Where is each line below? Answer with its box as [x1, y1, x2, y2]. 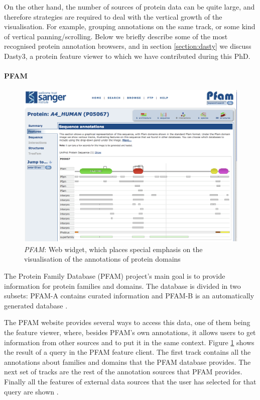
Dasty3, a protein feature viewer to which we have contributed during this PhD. [4, 50, 250, 61]
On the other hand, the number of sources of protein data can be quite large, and [4, 2, 255, 12]
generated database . [4, 300, 68, 310]
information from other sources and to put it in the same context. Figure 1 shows [4, 337, 254, 347]
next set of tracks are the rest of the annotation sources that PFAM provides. [4, 366, 242, 377]
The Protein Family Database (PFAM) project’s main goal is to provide [4, 270, 225, 281]
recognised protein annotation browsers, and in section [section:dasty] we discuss [4, 41, 251, 51]
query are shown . [4, 386, 59, 396]
